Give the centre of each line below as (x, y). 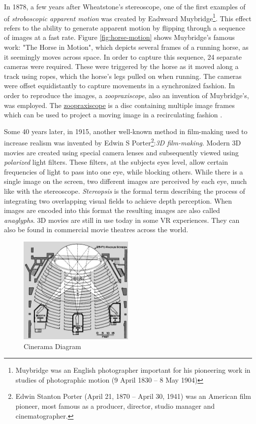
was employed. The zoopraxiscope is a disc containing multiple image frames (119, 105)
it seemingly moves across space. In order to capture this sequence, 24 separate (123, 56)
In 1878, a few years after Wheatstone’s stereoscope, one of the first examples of (125, 6)
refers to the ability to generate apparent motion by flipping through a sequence (125, 27)
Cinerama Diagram (52, 346)
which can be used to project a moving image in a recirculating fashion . (113, 115)
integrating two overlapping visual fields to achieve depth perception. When (118, 200)
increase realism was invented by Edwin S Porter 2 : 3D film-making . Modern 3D (123, 142)
